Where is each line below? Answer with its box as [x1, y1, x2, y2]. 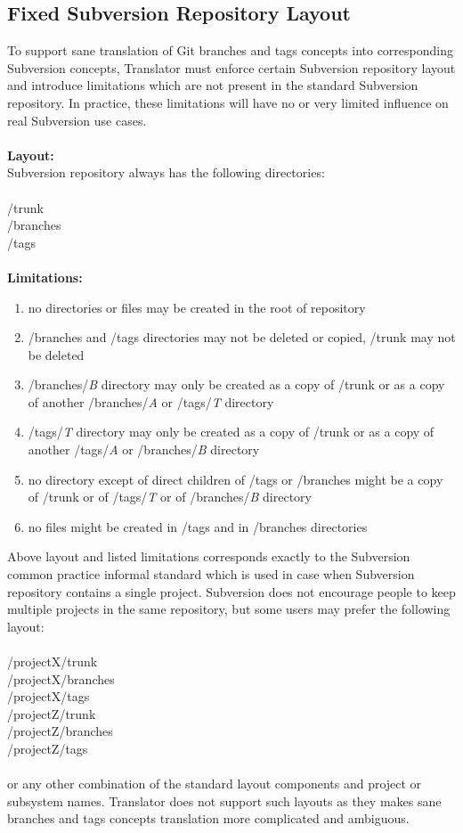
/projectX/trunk [7, 652, 98, 671]
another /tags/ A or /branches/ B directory [28, 440, 260, 459]
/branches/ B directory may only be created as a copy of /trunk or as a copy [28, 375, 445, 394]
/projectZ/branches [7, 722, 113, 740]
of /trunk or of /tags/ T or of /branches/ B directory [28, 487, 312, 506]
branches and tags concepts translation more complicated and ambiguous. [7, 809, 410, 828]
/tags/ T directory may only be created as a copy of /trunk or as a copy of [28, 422, 435, 441]
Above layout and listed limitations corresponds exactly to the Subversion [7, 547, 410, 566]
